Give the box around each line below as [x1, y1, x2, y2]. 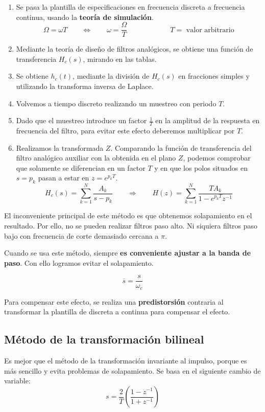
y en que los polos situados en [154, 162, 248, 173]
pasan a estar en [38, 172, 89, 183]
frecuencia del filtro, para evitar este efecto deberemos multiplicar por [16, 125, 235, 136]
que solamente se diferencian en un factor [16, 162, 146, 173]
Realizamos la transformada [16, 142, 104, 153]
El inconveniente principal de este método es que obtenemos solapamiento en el [4, 210, 252, 221]
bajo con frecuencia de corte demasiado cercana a [4, 230, 159, 241]
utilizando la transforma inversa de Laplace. [16, 81, 154, 91]
